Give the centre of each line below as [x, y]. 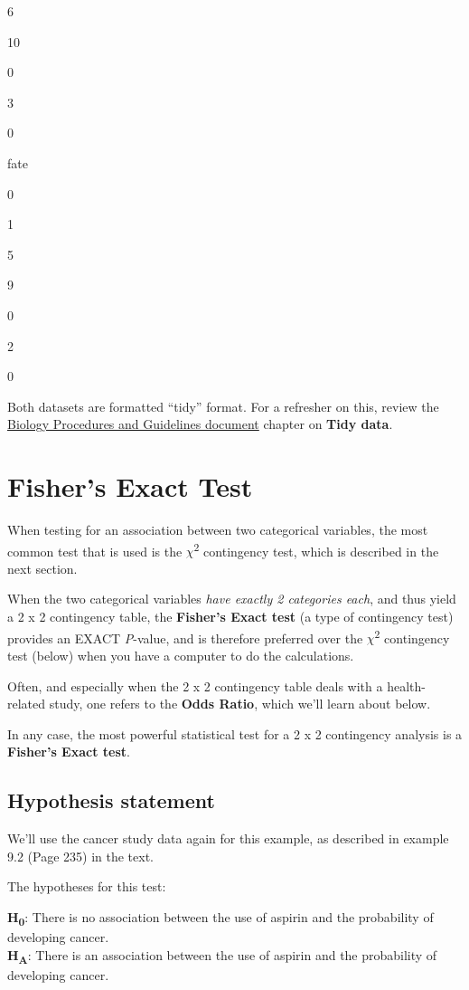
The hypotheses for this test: [87, 886]
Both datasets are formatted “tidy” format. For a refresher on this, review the [223, 406]
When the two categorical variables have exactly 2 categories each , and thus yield [232, 599]
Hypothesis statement [111, 800]
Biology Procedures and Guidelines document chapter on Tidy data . [200, 424]
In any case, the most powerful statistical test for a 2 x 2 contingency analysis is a [235, 733]
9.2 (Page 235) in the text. [80, 856]
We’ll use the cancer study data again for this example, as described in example [228, 838]
